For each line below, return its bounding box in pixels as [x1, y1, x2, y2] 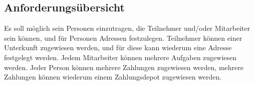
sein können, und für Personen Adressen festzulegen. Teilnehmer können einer [4, 32, 242, 43]
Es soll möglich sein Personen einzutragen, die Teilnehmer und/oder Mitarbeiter [4, 23, 250, 33]
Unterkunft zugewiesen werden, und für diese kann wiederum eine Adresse [4, 42, 232, 53]
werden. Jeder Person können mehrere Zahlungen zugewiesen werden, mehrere [4, 62, 243, 72]
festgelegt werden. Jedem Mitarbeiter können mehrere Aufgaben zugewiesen [4, 52, 237, 62]
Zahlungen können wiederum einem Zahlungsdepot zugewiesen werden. [4, 72, 222, 82]
